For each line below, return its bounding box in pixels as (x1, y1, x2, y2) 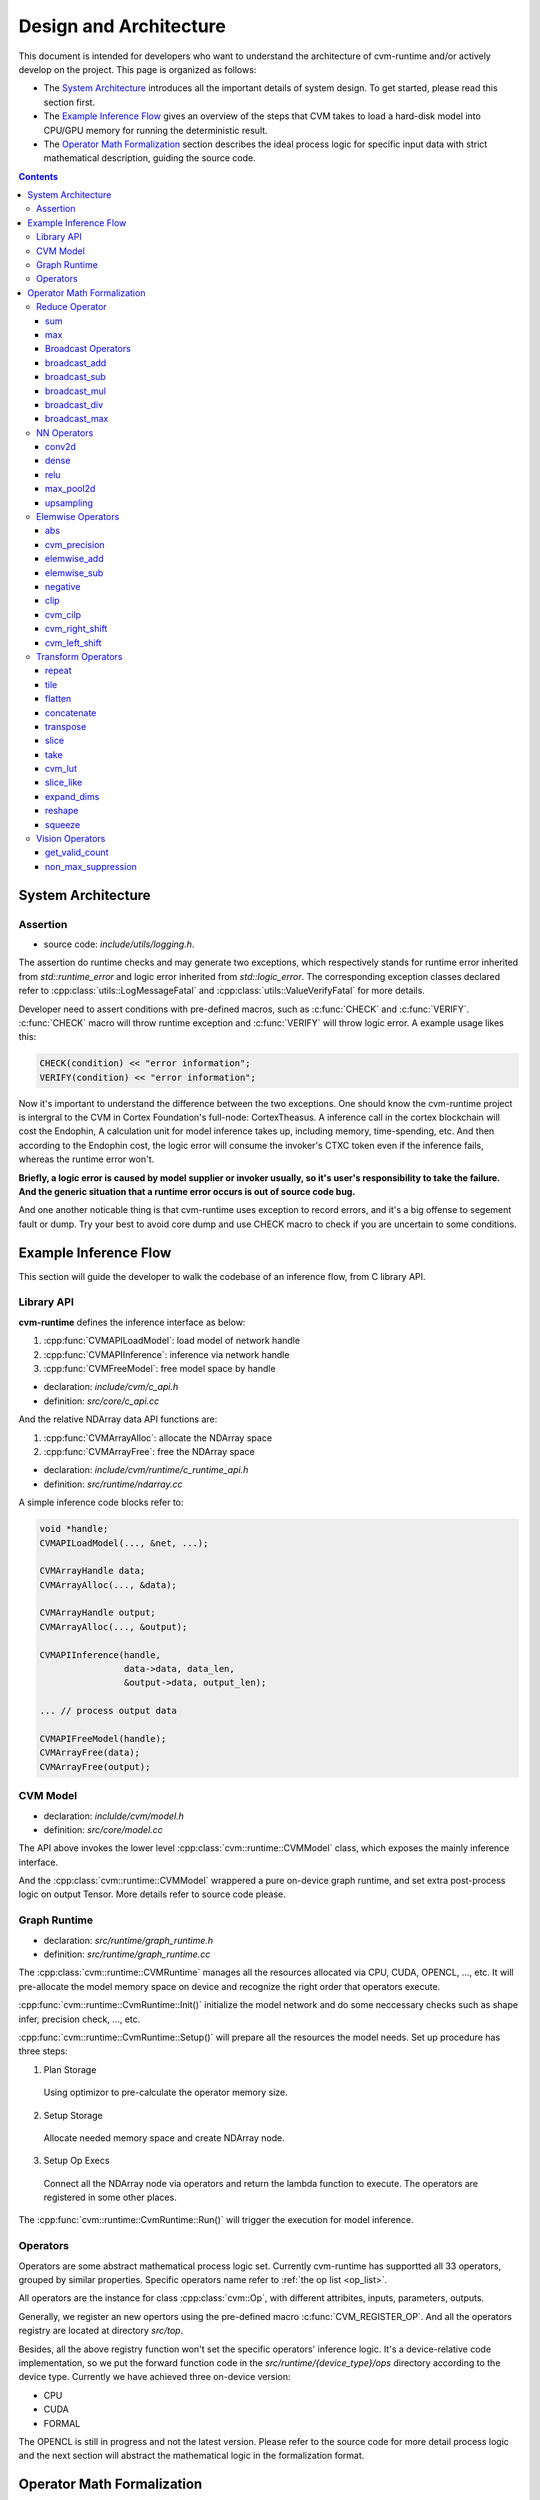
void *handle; (39, 1523, 109, 1535)
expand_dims (45, 790, 100, 802)
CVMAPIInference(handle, (39, 1649, 162, 1660)
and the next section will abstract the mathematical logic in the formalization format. (18, 2450, 365, 2462)
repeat (45, 665, 72, 677)
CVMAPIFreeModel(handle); (39, 1733, 167, 1744)
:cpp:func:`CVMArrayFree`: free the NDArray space (43, 1445, 255, 1457)
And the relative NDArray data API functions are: (18, 1413, 218, 1425)
